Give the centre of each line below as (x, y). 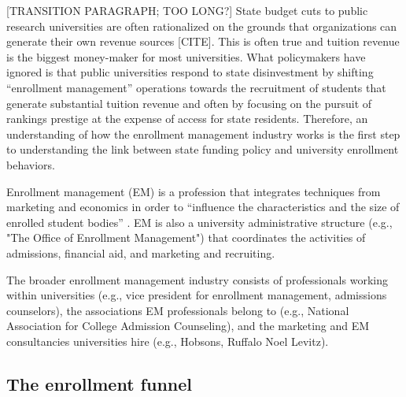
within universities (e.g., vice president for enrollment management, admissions (197, 295)
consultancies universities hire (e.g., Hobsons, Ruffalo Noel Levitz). (168, 341)
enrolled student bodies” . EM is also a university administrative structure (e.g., (199, 222)
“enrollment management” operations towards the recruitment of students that (196, 87)
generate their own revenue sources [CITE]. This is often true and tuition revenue (203, 41)
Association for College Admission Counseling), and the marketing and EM (188, 326)
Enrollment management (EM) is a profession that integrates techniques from (194, 191)
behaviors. (31, 164)
